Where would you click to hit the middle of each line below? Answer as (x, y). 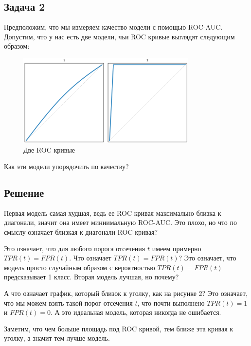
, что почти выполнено (171, 303)
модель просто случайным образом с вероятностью (80, 267)
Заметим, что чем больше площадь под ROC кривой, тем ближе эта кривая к (119, 328)
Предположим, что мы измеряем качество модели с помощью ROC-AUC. (113, 27)
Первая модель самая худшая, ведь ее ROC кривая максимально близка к (113, 213)
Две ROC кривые (49, 150)
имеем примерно (177, 248)
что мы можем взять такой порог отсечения (68, 303)
